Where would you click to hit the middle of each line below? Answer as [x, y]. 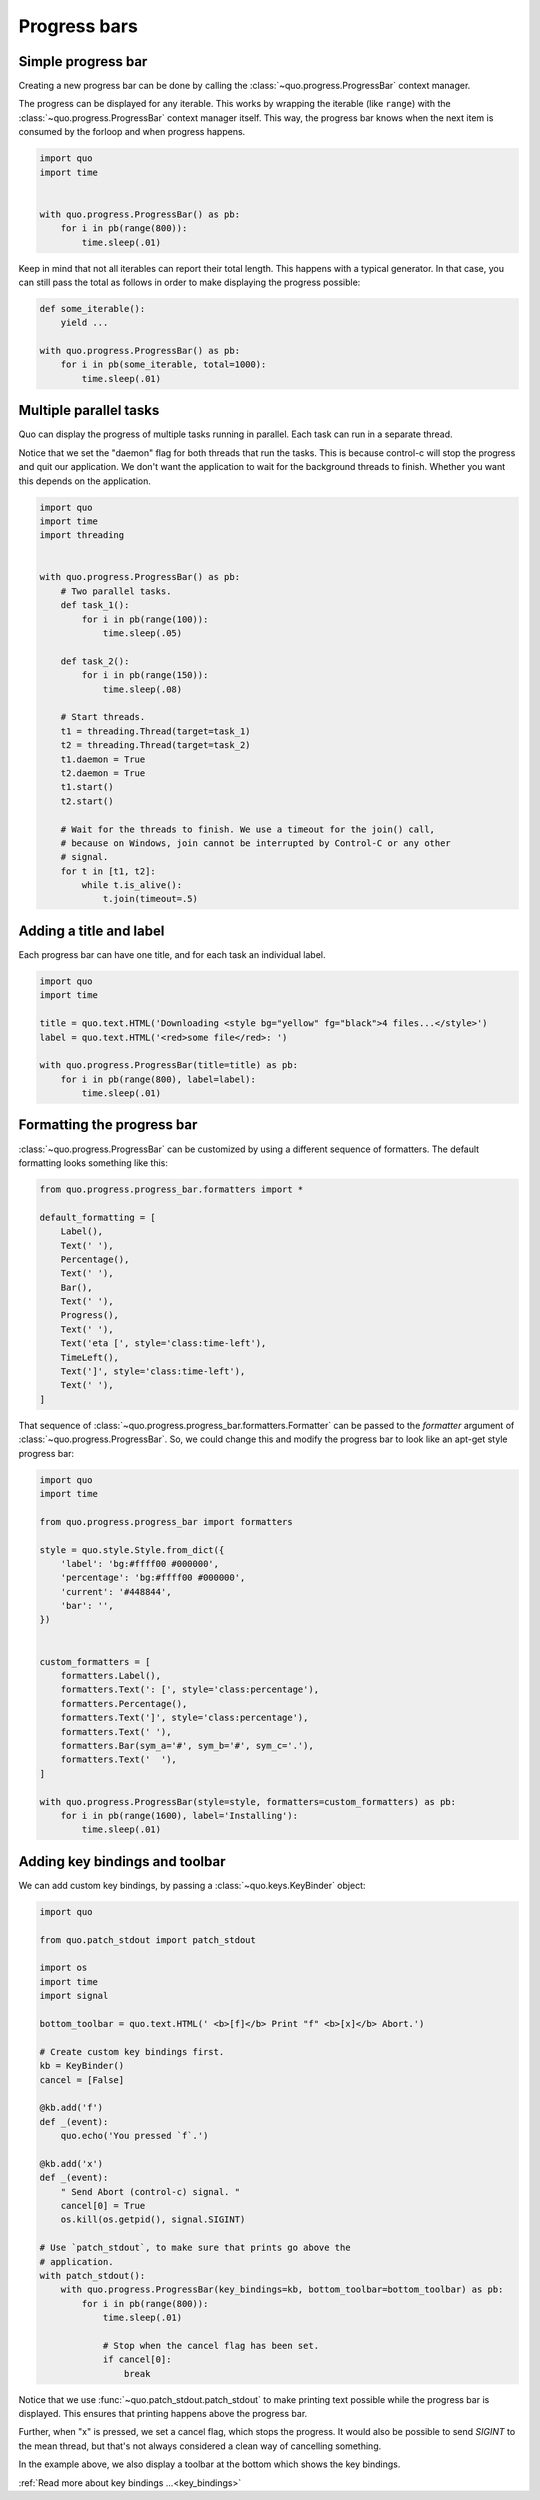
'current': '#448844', [116, 1591]
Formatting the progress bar [108, 1125]
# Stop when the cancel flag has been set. [211, 2345]
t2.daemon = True [103, 773]
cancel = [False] [82, 2079]
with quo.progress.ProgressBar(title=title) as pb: [169, 1065]
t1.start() [87, 787]
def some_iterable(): [92, 308]
